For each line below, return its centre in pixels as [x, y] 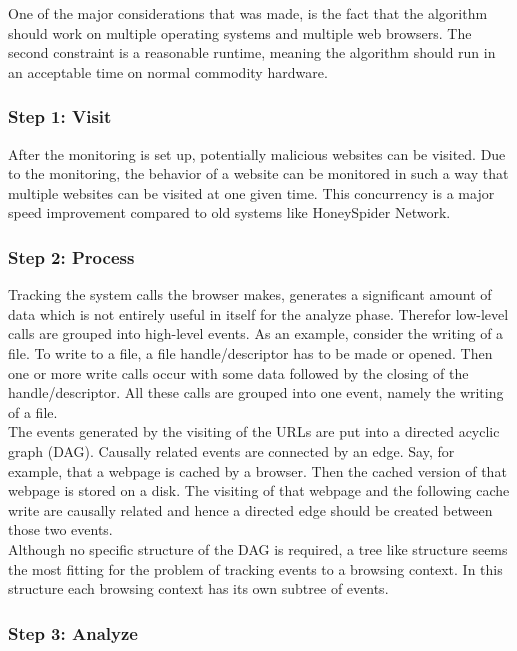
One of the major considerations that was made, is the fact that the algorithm [248, 13]
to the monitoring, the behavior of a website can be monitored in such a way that [258, 173]
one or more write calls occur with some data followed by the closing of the [238, 372]
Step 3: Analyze [73, 632]
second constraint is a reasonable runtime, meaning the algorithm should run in [252, 52]
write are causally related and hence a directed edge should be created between [250, 509]
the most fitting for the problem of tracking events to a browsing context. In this [255, 568]
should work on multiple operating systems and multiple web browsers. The [240, 32]
